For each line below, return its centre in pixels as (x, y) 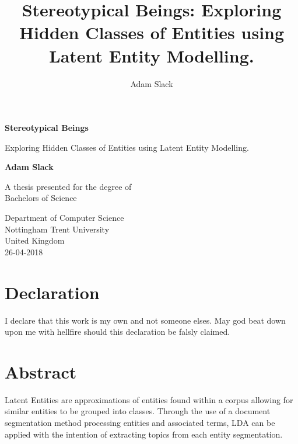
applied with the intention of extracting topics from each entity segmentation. (144, 434)
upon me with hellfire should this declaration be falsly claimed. (118, 332)
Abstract (41, 371)
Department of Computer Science (64, 218)
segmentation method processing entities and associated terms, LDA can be (140, 423)
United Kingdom (35, 240)
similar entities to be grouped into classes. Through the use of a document (138, 411)
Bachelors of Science (41, 198)
